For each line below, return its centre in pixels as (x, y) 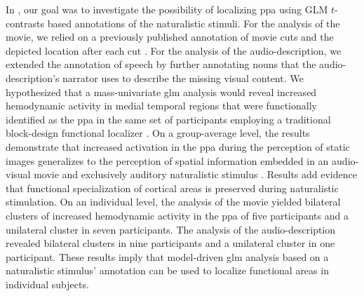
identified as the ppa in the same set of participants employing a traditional (168, 119)
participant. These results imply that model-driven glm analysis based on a (167, 256)
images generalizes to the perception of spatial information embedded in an (167, 160)
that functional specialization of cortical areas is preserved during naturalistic (172, 188)
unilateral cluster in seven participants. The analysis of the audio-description (171, 229)
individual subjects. (47, 284)
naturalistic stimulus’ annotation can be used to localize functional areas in (167, 270)
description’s (33, 78)
